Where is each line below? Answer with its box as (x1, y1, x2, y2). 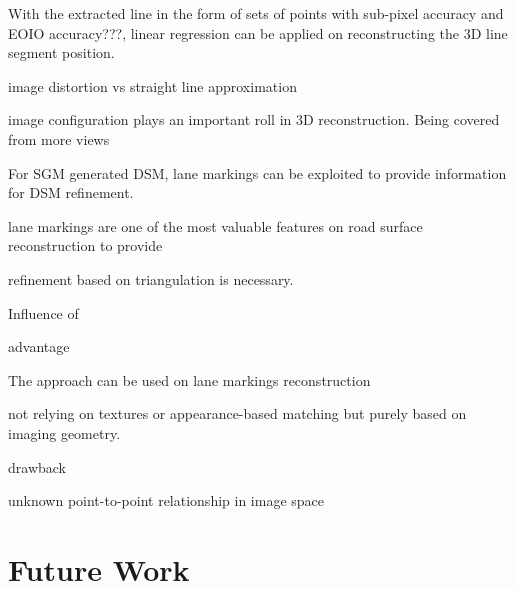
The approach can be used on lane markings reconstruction (8, 369, 371, 390)
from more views (8, 128, 110, 149)
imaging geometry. (8, 422, 121, 443)
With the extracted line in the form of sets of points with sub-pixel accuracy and (8, 3, 504, 23)
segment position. (8, 42, 115, 63)
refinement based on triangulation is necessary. (8, 268, 294, 289)
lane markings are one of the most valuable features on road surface (8, 215, 423, 236)
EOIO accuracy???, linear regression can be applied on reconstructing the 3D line (8, 22, 508, 43)
